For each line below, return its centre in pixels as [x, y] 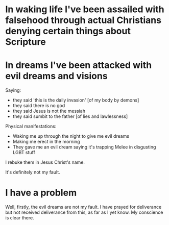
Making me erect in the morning [46, 142]
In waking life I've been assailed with [85, 9]
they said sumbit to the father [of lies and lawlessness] [70, 116]
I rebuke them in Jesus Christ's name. [45, 162]
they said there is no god [39, 106]
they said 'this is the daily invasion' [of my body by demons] [76, 100]
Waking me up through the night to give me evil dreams [71, 136]
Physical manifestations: [31, 127]
